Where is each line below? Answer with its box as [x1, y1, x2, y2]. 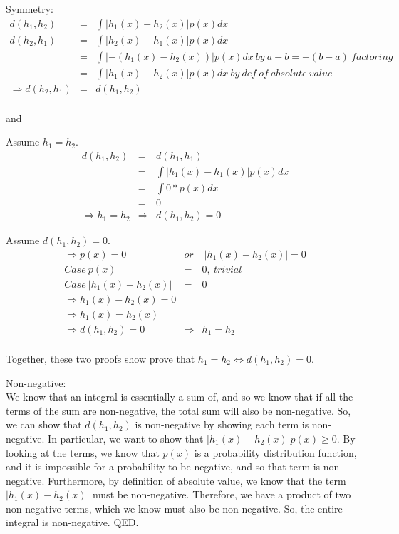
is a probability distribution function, [194, 445, 357, 460]
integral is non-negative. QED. [6, 515, 139, 530]
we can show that [6, 417, 82, 432]
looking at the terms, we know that [6, 445, 160, 460]
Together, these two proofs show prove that [6, 351, 195, 366]
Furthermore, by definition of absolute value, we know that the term [48, 473, 346, 488]
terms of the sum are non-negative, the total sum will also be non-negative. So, [6, 403, 351, 418]
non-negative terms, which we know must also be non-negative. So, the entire [6, 500, 343, 515]
